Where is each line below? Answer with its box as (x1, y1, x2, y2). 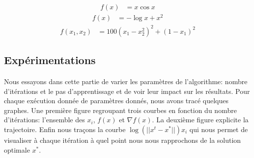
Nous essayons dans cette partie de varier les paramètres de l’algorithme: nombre (4, 76, 248, 87)
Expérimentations (4, 52, 96, 68)
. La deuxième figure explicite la (152, 114, 249, 125)
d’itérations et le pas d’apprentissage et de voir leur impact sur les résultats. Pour (4, 86, 250, 96)
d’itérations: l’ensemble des (4, 114, 85, 125)
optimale (4, 144, 30, 155)
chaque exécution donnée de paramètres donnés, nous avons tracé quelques (4, 95, 229, 106)
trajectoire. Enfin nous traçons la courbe (4, 124, 126, 135)
